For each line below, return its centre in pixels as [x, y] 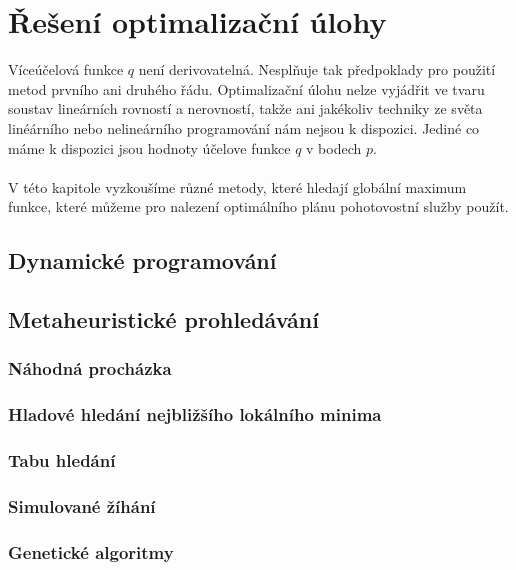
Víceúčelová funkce [66, 69]
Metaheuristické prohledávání [163, 319]
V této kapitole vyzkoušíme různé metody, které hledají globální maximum [237, 186]
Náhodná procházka [90, 368]
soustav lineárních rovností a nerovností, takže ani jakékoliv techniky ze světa [245, 108]
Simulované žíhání [82, 505]
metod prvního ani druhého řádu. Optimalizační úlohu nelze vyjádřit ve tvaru [246, 88]
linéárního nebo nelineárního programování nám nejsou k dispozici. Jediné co [244, 127]
